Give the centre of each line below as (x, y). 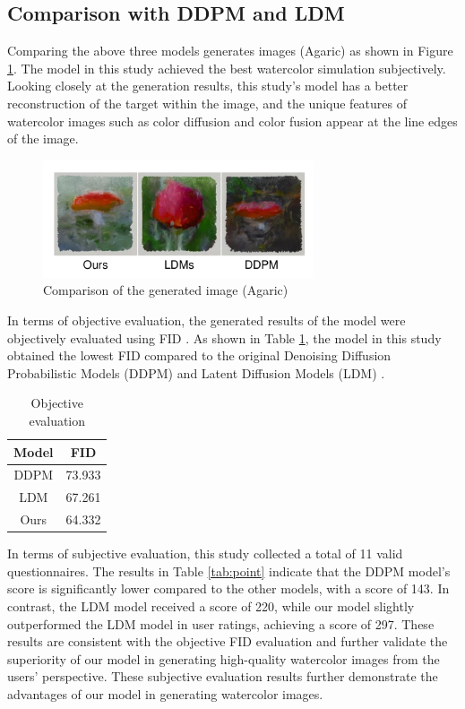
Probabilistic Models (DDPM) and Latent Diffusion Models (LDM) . (196, 372)
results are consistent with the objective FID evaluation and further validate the (228, 641)
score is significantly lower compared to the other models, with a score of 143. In (228, 588)
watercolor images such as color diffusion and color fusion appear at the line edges (232, 121)
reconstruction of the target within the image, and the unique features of (207, 103)
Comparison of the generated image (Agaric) (166, 290)
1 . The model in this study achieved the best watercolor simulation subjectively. (227, 68)
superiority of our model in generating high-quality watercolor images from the (224, 658)
